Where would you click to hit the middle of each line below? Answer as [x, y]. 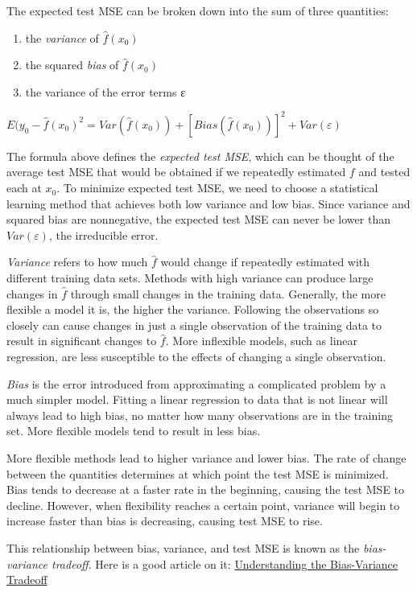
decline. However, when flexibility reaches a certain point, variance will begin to [203, 505]
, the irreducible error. [103, 234]
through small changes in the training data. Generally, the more [228, 293]
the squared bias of [72, 65]
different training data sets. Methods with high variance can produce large [190, 278]
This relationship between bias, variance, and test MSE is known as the [183, 547]
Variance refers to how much [77, 262]
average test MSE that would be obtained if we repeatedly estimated [176, 172]
